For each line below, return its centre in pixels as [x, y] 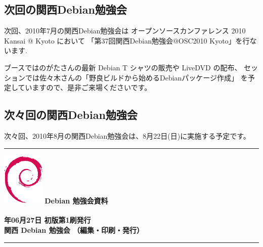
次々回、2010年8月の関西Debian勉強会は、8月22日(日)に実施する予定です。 [127, 135]
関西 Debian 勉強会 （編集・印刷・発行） [74, 230]
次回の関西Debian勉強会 [65, 9]
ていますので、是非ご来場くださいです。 [85, 87]
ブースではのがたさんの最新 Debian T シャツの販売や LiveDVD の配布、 [123, 67]
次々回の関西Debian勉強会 [71, 115]
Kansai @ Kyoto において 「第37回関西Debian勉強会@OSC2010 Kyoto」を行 [127, 40]
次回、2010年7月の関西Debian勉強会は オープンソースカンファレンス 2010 [125, 31]
